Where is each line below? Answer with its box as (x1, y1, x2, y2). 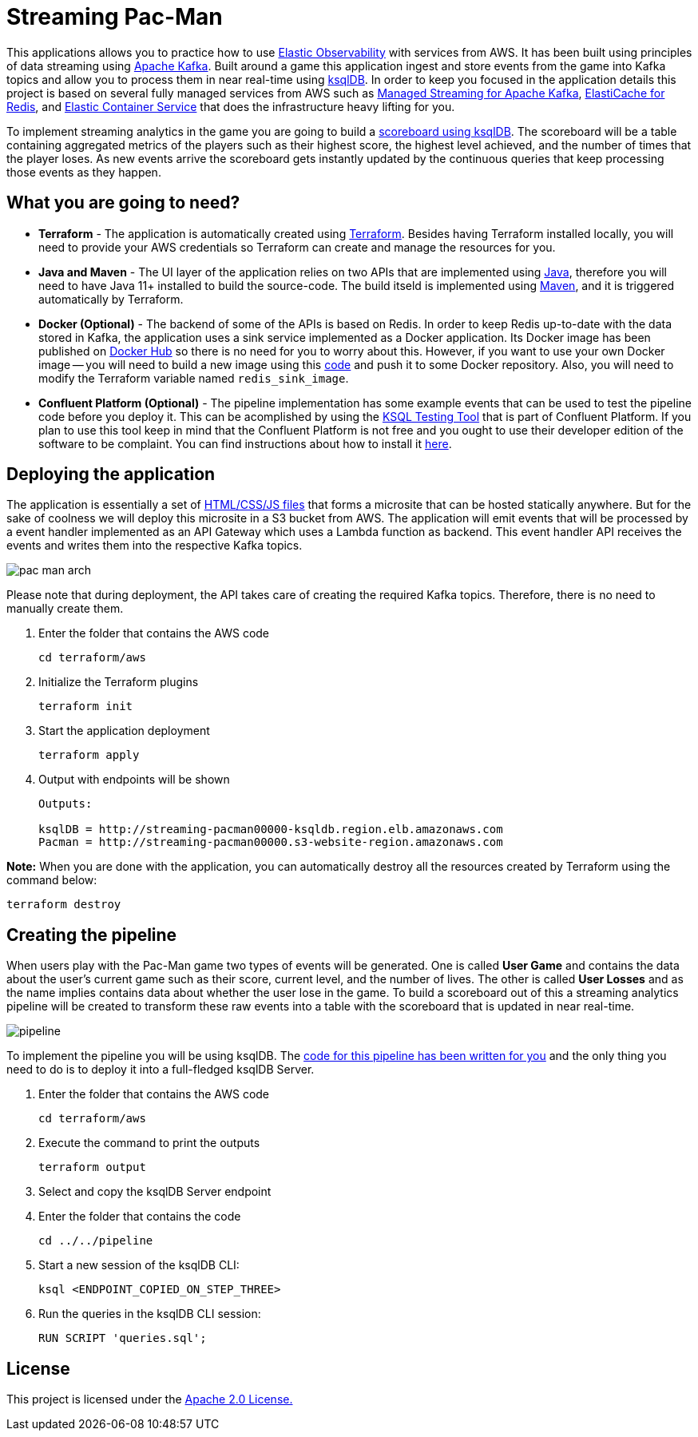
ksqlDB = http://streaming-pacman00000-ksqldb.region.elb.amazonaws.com (38, 823, 503, 836)
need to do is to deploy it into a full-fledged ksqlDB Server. (6, 1062, 315, 1077)
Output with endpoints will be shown (38, 772, 230, 787)
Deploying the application (6, 464, 216, 485)
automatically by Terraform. (38, 292, 184, 306)
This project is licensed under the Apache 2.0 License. (6, 1392, 293, 1407)
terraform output (38, 1161, 146, 1174)
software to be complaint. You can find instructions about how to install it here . (38, 436, 452, 451)
